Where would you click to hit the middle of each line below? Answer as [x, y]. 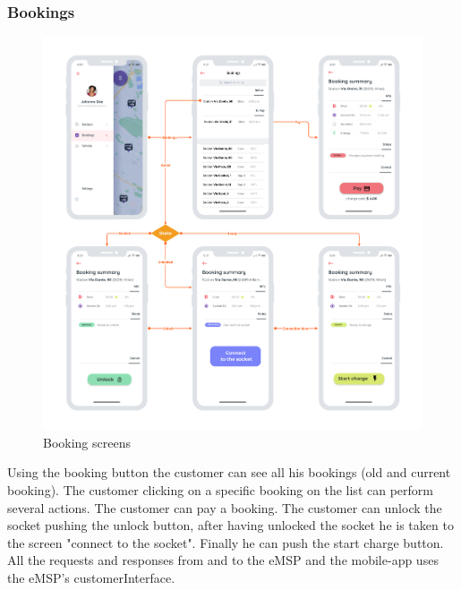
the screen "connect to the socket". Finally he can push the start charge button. [226, 542]
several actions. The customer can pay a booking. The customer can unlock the [225, 507]
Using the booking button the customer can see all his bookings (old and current [229, 472]
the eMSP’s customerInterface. [91, 577]
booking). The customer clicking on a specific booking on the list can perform [220, 490]
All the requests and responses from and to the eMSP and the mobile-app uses [223, 560]
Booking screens [87, 442]
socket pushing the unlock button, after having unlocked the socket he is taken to [230, 525]
